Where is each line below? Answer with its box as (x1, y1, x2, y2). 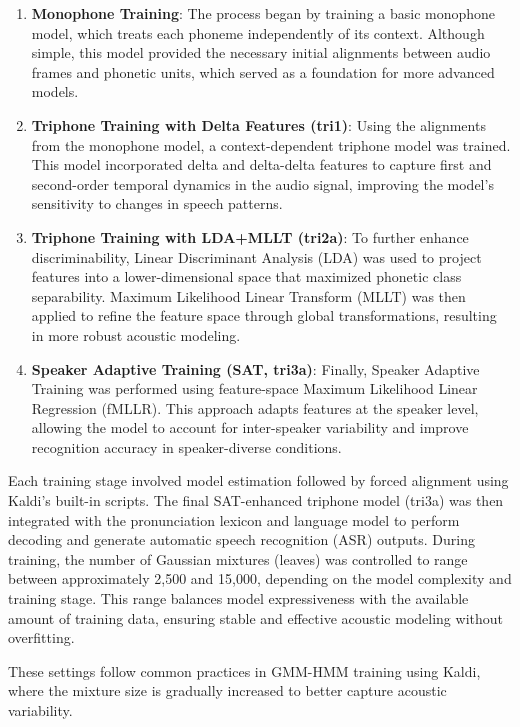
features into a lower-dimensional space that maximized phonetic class (31, 266, 462, 287)
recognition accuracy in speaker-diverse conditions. (31, 436, 342, 457)
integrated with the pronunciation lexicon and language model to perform (8, 509, 460, 530)
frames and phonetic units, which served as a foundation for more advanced (31, 61, 495, 82)
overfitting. (8, 627, 75, 648)
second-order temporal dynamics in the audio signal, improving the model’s (31, 173, 494, 194)
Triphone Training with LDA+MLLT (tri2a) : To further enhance (31, 226, 469, 247)
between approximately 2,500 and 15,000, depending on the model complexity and (8, 568, 512, 589)
